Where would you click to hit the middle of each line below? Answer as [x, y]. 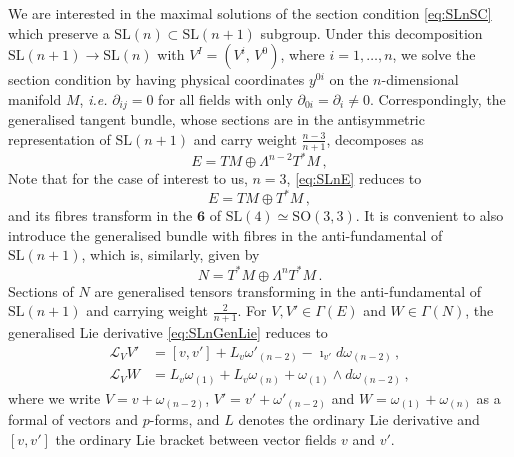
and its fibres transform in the [100, 215]
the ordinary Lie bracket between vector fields [196, 438]
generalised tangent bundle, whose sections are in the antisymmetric [216, 119]
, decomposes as [375, 138]
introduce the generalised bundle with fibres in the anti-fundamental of [225, 234]
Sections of [41, 290]
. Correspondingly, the [437, 98]
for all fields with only [225, 98]
